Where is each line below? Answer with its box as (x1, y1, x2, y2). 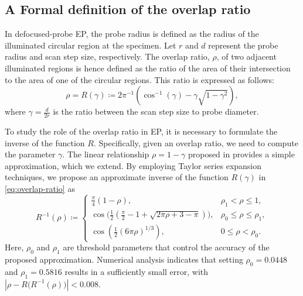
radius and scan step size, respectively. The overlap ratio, (5, 50, 210, 63)
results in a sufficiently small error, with (64, 265, 209, 277)
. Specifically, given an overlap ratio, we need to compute (93, 136, 298, 149)
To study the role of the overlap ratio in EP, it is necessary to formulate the (5, 125, 278, 137)
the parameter (5, 148, 56, 160)
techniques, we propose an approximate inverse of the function (5, 171, 229, 183)
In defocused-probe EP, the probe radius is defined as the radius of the (5, 27, 259, 40)
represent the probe (208, 39, 278, 51)
